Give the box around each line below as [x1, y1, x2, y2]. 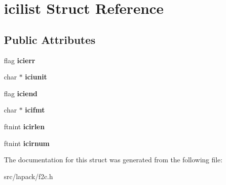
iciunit [25, 72, 47, 82]
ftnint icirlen [4, 121, 45, 131]
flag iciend [4, 88, 38, 98]
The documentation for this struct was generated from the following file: [4, 154, 223, 165]
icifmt [25, 105, 45, 115]
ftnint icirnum [4, 138, 50, 148]
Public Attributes [4, 32, 96, 47]
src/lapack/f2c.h [4, 171, 53, 181]
